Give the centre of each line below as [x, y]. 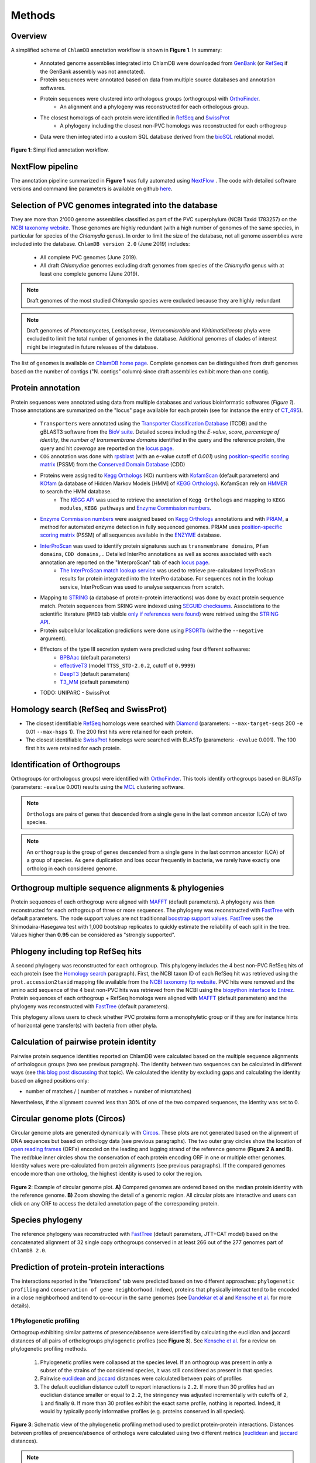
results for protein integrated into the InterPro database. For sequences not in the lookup [166, 579]
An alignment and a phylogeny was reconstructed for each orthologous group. [154, 107]
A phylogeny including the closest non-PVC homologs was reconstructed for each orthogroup [173, 126]
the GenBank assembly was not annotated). [93, 71]
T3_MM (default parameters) [95, 682]
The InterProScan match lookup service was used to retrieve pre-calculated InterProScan [168, 570]
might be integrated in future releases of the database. [92, 347]
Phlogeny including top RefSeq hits [76, 951]
